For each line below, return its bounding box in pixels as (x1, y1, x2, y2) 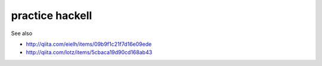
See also (11, 30, 33, 37)
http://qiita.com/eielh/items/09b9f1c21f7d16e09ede (26, 40, 152, 48)
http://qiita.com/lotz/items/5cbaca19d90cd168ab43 (26, 49, 153, 56)
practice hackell (11, 9, 92, 22)
